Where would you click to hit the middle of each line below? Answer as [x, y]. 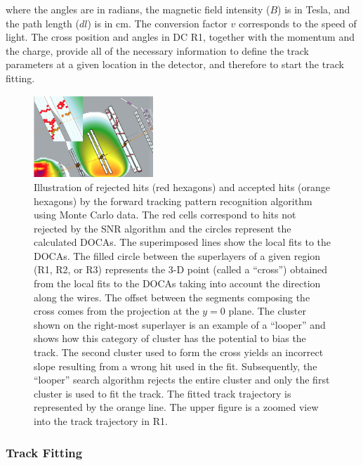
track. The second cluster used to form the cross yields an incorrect [179, 352]
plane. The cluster [268, 311]
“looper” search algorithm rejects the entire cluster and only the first [182, 380]
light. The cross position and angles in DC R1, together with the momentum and [180, 37]
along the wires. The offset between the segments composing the [172, 297]
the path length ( [43, 23]
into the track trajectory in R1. [101, 421]
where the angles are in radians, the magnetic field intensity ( [138, 9]
